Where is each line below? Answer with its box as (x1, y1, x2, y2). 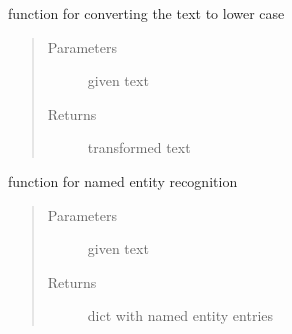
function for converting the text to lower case (8, 3, 285, 23)
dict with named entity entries (87, 305, 274, 326)
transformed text (87, 137, 191, 158)
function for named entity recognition (8, 170, 238, 191)
